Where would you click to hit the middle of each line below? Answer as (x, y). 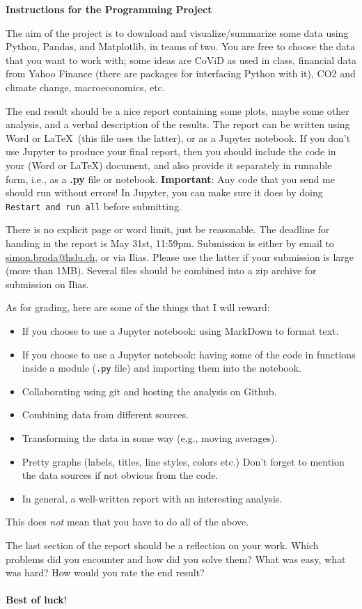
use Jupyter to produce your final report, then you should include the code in (171, 151)
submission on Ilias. (47, 284)
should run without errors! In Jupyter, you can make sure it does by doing (164, 192)
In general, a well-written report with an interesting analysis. (152, 498)
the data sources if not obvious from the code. (120, 475)
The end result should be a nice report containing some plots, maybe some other (178, 110)
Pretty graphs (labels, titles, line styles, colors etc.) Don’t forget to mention (183, 461)
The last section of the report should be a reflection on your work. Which (162, 545)
